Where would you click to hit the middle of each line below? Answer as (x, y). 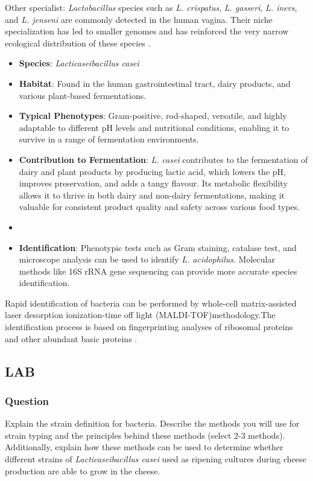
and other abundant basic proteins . (71, 338)
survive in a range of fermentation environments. (109, 139)
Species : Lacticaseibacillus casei (79, 63)
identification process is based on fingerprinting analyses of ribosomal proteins (149, 327)
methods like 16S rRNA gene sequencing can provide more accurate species (158, 271)
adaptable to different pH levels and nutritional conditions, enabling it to (154, 127)
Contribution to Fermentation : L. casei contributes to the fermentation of (163, 159)
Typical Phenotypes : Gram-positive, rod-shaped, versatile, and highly (153, 116)
